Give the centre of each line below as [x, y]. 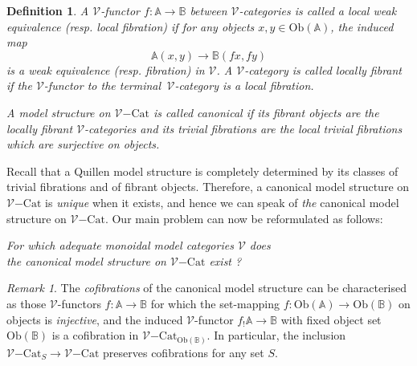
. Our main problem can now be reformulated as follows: [244, 218]
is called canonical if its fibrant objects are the [266, 112]
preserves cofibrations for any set [184, 352]
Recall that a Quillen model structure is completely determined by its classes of [202, 171]
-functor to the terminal [102, 85]
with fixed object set [331, 319]
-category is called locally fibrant [323, 69]
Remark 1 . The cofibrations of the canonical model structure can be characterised [207, 288]
